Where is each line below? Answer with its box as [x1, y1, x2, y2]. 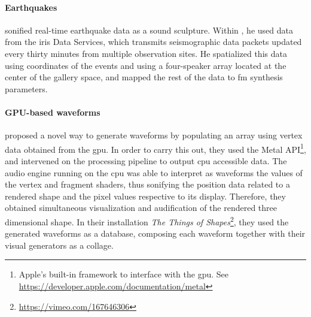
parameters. [5, 82, 48, 95]
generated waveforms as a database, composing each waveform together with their [5, 227, 306, 240]
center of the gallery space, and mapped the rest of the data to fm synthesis [5, 71, 283, 83]
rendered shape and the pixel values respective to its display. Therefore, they [5, 189, 286, 202]
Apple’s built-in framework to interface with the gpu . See [19, 268, 229, 280]
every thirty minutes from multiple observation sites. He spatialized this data [5, 47, 287, 59]
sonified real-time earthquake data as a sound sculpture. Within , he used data [5, 23, 293, 36]
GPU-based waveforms [5, 105, 100, 118]
